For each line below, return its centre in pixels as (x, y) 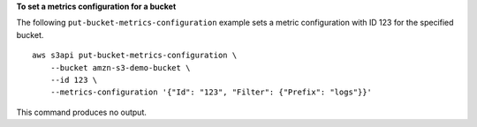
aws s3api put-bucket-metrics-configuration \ (135, 56)
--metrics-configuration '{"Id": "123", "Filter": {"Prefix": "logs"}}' (211, 92)
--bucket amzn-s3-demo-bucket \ (120, 67)
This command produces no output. (82, 112)
